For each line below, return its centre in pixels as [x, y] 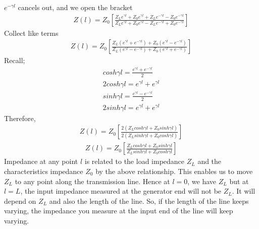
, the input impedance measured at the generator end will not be [121, 191]
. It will [244, 191]
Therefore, [20, 118]
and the [210, 161]
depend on [20, 201]
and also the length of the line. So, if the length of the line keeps [149, 201]
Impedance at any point [41, 161]
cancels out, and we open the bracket [75, 7]
